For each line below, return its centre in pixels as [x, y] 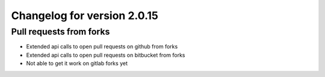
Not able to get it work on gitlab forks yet [77, 63]
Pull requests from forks [60, 32]
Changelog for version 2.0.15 [85, 16]
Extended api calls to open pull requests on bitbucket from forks [106, 55]
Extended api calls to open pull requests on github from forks [102, 47]
